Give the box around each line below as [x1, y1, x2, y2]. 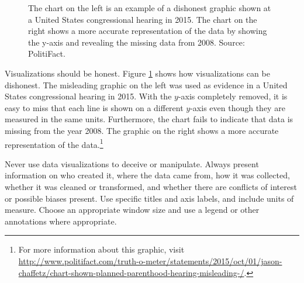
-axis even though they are [190, 101, 285, 113]
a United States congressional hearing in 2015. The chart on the [28, 13, 257, 25]
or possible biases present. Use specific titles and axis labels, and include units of [5, 192, 294, 204]
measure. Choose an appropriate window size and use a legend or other [5, 203, 260, 216]
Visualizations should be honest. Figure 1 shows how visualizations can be [5, 67, 270, 79]
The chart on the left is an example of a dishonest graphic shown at [28, 2, 271, 13]
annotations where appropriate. [5, 215, 117, 227]
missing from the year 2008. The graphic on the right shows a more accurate [5, 124, 279, 136]
